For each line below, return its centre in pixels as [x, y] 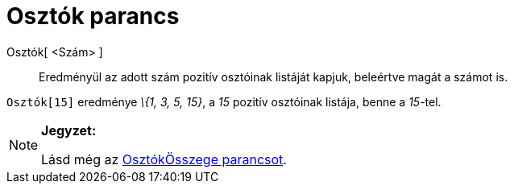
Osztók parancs [93, 16]
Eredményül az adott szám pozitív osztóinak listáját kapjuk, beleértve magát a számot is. [274, 76]
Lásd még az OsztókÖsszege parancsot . [164, 159]
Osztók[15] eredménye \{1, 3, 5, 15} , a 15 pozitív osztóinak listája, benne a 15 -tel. [224, 101]
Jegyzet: [69, 130]
